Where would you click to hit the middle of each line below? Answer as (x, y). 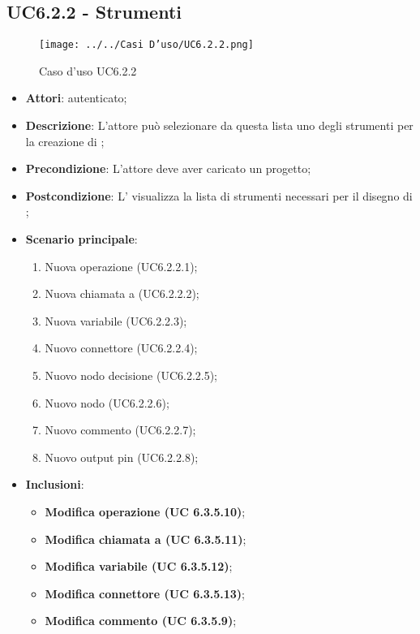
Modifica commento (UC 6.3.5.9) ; (141, 621)
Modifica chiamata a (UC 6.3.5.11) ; (146, 539)
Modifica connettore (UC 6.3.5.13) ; (145, 593)
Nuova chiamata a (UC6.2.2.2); (122, 293)
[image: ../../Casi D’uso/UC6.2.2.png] (146, 45)
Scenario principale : (81, 239)
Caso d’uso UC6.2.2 (88, 70)
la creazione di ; (65, 141)
